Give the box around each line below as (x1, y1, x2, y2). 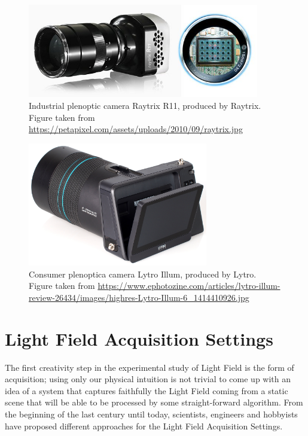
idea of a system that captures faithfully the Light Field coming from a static (5, 384, 288, 397)
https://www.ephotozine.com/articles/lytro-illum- (97, 279, 280, 292)
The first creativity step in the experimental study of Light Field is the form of (5, 361, 294, 373)
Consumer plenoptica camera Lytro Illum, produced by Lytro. (29, 267, 257, 280)
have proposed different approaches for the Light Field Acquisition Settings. (5, 419, 283, 432)
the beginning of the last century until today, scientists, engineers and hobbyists (5, 407, 298, 420)
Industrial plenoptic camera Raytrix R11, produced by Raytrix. (29, 99, 261, 111)
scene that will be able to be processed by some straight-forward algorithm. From (5, 396, 303, 408)
